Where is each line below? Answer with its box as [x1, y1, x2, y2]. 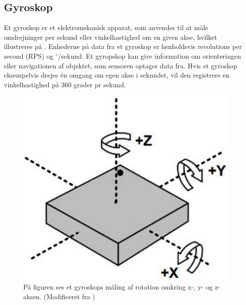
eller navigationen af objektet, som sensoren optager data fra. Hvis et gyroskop [4, 60, 237, 70]
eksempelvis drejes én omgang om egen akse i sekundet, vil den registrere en [4, 70, 230, 80]
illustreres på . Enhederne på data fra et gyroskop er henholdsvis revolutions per [4, 41, 242, 51]
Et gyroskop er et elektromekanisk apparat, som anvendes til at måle [4, 22, 208, 32]
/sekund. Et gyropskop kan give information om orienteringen [58, 50, 241, 61]
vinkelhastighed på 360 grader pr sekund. [4, 79, 126, 89]
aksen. [23, 291, 42, 301]
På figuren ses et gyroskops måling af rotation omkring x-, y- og [23, 281, 213, 291]
